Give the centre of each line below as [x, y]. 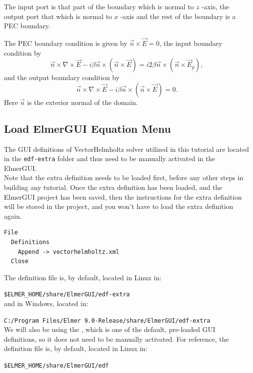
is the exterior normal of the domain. [83, 102]
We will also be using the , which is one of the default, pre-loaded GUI [110, 329]
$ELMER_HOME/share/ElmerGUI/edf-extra [67, 295]
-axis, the [215, 6]
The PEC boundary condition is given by [66, 43]
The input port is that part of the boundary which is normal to [99, 6]
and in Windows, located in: [46, 303]
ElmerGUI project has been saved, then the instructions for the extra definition [123, 197]
